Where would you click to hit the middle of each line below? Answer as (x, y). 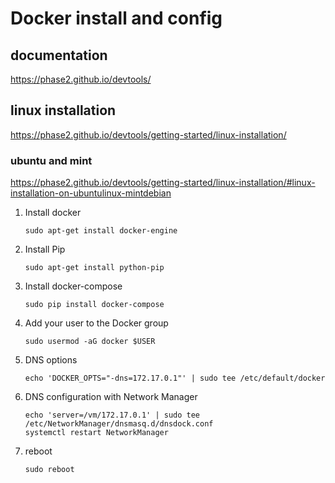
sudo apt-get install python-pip (94, 268)
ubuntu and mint (51, 160)
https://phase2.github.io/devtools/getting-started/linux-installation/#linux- (163, 183)
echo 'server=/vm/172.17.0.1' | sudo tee (112, 415)
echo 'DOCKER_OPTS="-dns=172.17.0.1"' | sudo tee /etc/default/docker (175, 378)
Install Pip (45, 249)
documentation (59, 55)
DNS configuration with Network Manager (111, 397)
